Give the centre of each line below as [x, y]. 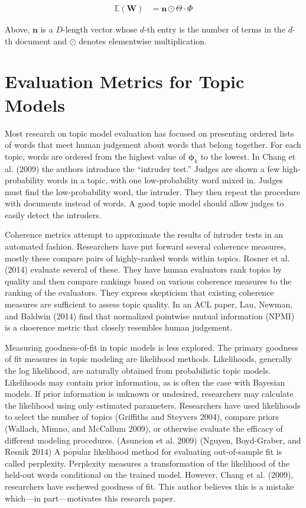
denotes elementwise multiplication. [143, 41]
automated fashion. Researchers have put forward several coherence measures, [146, 246]
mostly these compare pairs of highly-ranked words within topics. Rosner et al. [147, 258]
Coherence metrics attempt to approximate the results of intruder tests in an [144, 234]
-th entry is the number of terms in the [215, 29]
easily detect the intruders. [53, 214]
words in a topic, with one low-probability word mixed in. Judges [165, 180]
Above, [17, 29]
